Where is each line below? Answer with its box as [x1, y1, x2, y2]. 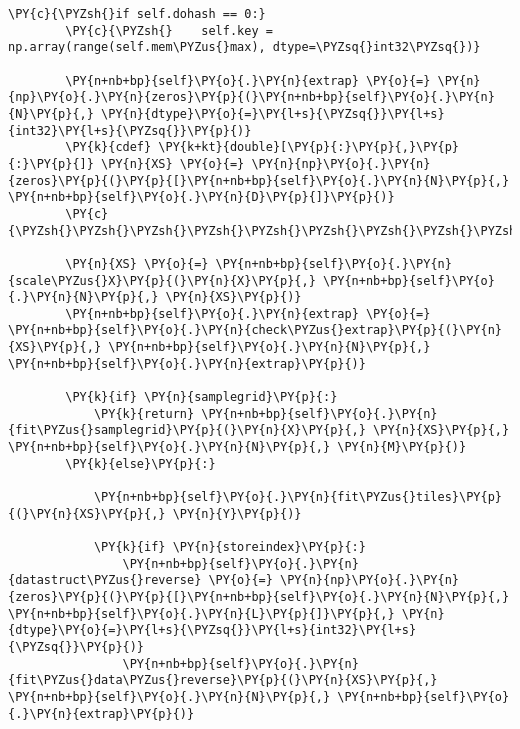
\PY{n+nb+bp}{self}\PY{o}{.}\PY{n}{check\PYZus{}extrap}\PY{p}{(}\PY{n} [8, 323, 502, 338]
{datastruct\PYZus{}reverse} [8, 573, 202, 588]
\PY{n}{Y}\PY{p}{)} [172, 506, 302, 521]
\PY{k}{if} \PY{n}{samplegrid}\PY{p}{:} [65, 390, 338, 405]
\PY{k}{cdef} [65, 140, 152, 155]
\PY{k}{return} [93, 406, 195, 421]
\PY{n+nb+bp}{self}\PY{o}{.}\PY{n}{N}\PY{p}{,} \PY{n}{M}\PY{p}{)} [8, 440, 467, 455]
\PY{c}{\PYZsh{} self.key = [65, 23, 273, 38]
